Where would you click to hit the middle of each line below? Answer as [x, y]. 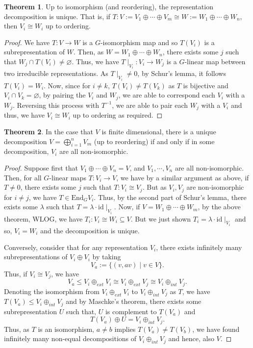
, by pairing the [62, 95]
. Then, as [89, 52]
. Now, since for [67, 85]
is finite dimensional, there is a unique [159, 131]
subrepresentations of [36, 257]
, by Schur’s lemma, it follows [182, 73]
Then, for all [23, 177]
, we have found [216, 329]
